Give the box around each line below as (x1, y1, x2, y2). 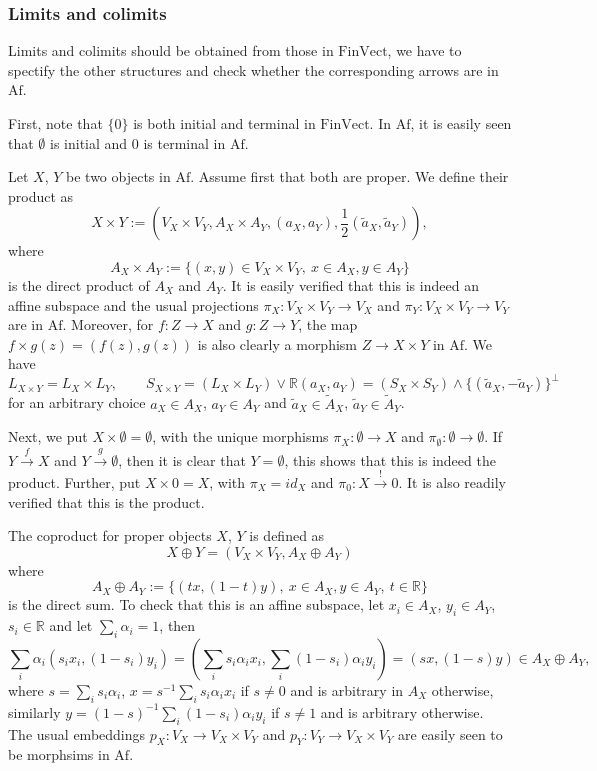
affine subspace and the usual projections (8, 294, 259, 315)
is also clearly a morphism (197, 333, 358, 354)
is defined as (249, 525, 325, 546)
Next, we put (8, 426, 88, 447)
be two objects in (66, 166, 171, 187)
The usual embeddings (8, 723, 146, 744)
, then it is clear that (118, 449, 246, 470)
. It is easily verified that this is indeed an (222, 274, 479, 295)
